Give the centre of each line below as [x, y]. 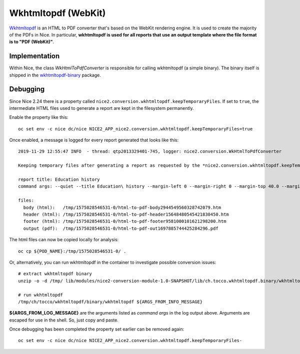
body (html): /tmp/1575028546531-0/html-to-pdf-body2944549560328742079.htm [122, 207]
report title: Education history [59, 179]
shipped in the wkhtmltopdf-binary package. [55, 75]
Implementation [34, 56]
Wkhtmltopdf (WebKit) [57, 13]
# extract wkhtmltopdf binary [55, 274]
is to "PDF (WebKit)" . [32, 42]
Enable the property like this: [39, 117]
